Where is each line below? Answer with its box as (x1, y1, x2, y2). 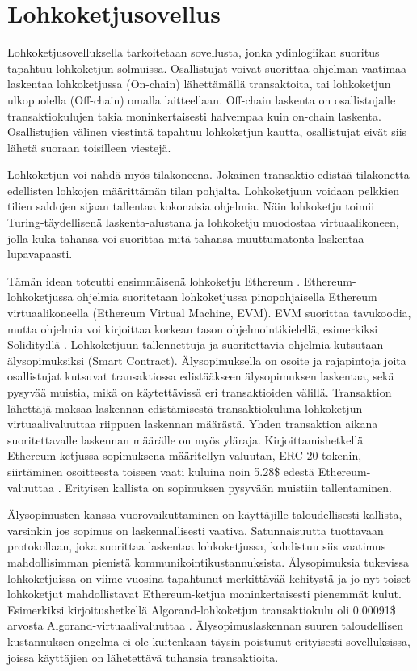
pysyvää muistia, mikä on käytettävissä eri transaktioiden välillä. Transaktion (7, 384, 392, 400)
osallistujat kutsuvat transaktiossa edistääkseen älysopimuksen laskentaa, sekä (7, 367, 394, 384)
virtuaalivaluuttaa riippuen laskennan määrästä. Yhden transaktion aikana (7, 415, 378, 432)
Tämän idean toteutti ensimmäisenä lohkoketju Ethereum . (7, 272, 301, 289)
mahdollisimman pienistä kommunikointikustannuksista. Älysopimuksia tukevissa (7, 553, 409, 570)
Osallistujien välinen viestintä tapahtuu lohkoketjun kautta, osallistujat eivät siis (7, 123, 407, 140)
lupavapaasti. (7, 245, 73, 262)
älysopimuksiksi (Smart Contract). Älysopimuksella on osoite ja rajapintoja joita (7, 351, 406, 368)
